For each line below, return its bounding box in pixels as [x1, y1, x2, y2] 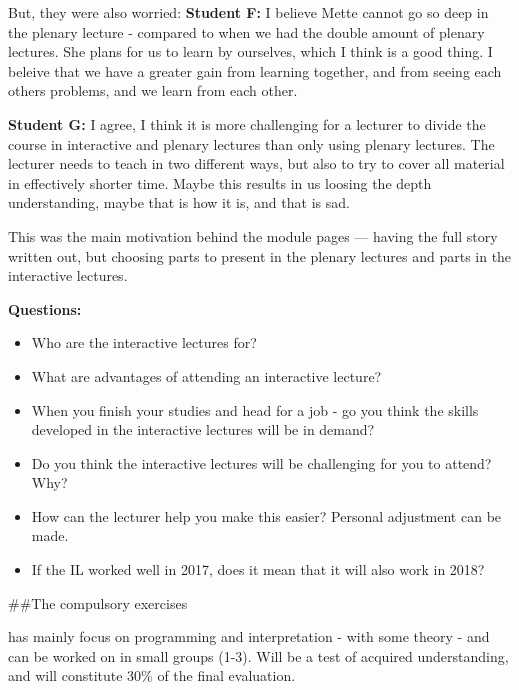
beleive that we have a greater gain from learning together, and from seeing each [8, 60, 502, 81]
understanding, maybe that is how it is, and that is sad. [8, 192, 350, 213]
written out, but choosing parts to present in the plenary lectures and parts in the [8, 245, 512, 266]
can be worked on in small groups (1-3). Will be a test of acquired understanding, [8, 645, 509, 666]
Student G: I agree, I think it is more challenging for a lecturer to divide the [8, 113, 486, 134]
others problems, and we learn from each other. [8, 80, 298, 101]
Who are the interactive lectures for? [31, 332, 257, 353]
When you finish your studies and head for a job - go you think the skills [31, 399, 479, 420]
